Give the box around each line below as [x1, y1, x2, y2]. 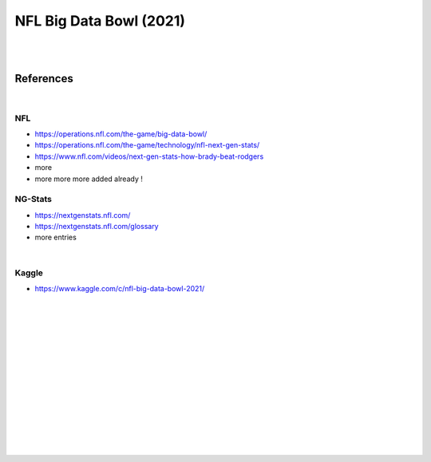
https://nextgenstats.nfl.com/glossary [34, 222, 159, 231]
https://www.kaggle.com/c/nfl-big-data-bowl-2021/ [34, 284, 205, 293]
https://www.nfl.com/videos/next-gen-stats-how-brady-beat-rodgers [34, 152, 264, 161]
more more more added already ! [34, 174, 143, 184]
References [14, 72, 73, 85]
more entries [34, 232, 77, 243]
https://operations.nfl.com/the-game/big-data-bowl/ [34, 128, 208, 139]
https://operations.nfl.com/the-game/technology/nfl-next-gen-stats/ [34, 140, 260, 150]
